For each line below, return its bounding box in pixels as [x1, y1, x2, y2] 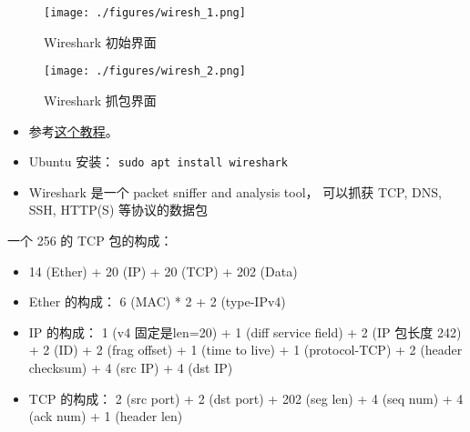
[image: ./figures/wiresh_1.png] [44, 6, 246, 19]
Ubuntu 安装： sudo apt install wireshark [28, 152, 288, 171]
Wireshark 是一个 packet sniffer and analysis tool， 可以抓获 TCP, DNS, [28, 182, 442, 201]
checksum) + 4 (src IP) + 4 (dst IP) [28, 357, 233, 377]
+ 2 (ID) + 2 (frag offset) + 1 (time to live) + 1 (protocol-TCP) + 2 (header [28, 340, 463, 359]
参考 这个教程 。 [28, 121, 118, 140]
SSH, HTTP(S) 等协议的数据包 [28, 200, 209, 219]
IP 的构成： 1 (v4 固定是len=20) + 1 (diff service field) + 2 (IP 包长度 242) [28, 322, 462, 341]
